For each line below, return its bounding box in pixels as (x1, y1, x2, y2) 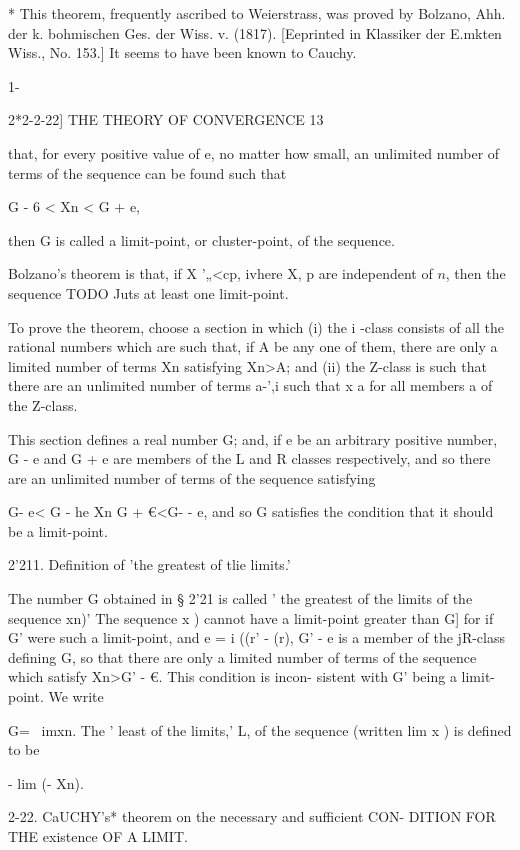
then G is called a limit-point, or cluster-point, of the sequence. (8, 229, 395, 250)
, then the (445, 263, 506, 284)
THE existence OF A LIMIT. (8, 826, 188, 846)
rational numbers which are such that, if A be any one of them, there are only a (8, 336, 498, 357)
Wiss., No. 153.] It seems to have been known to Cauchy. (8, 42, 357, 63)
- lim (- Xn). (8, 772, 84, 793)
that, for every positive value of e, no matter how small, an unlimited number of (8, 142, 500, 163)
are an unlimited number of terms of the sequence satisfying (8, 467, 376, 488)
